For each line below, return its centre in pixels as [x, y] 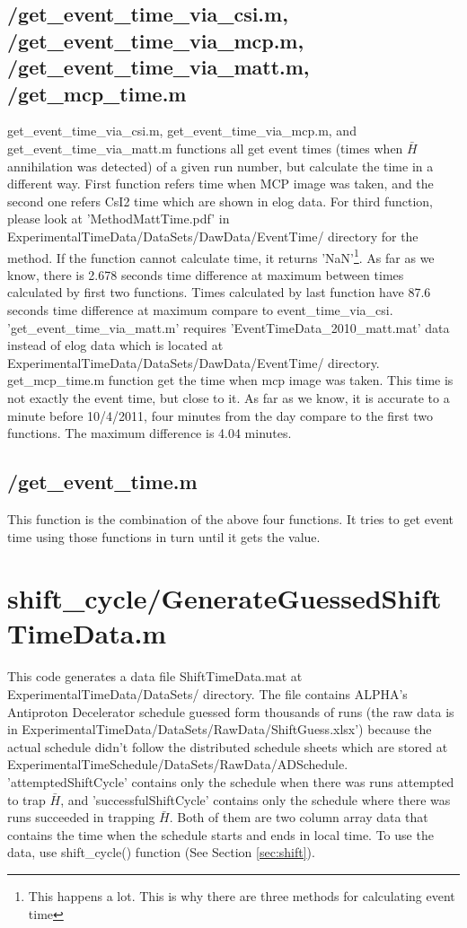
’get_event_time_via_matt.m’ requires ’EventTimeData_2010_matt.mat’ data [229, 327]
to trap [26, 799]
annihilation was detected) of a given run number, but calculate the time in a [220, 166]
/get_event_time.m [102, 482]
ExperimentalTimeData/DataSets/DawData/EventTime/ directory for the [213, 236]
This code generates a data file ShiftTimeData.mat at [155, 676]
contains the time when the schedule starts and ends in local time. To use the [220, 834]
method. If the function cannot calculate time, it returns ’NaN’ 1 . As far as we [221, 256]
